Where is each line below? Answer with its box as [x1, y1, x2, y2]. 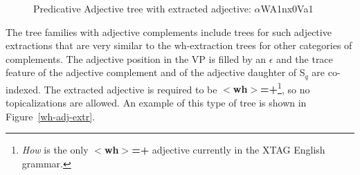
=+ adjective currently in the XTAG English [132, 142, 325, 157]
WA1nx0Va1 [260, 1, 314, 15]
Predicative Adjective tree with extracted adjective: [33, 1, 251, 15]
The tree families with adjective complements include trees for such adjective [6, 24, 332, 39]
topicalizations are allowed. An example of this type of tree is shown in [6, 95, 307, 110]
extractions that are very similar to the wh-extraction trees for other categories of [6, 38, 352, 53]
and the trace [276, 51, 333, 66]
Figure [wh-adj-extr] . [6, 109, 96, 123]
